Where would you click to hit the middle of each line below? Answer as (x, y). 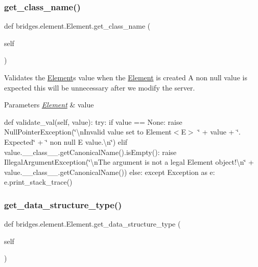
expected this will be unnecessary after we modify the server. (100, 87)
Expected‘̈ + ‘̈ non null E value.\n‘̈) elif (66, 141)
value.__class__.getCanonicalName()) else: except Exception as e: (110, 172)
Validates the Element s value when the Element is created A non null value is (126, 77)
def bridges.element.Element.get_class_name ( (77, 26)
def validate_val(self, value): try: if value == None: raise (93, 121)
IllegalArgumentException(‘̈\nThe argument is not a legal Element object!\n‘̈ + (129, 162)
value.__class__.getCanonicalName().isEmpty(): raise (90, 152)
